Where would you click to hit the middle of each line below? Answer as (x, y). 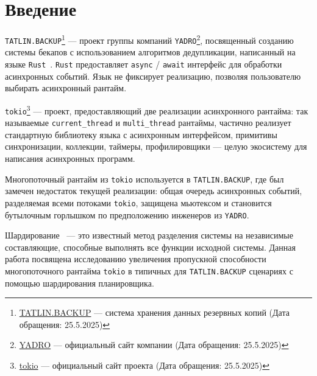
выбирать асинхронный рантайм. (66, 88)
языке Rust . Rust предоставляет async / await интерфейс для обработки (144, 64)
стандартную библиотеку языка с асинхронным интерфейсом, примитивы (141, 134)
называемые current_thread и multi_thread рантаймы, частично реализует (148, 123)
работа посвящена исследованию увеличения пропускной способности (136, 259)
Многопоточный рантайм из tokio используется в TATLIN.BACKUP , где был (144, 179)
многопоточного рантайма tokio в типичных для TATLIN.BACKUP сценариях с (149, 270)
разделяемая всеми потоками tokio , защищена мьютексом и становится (138, 202)
